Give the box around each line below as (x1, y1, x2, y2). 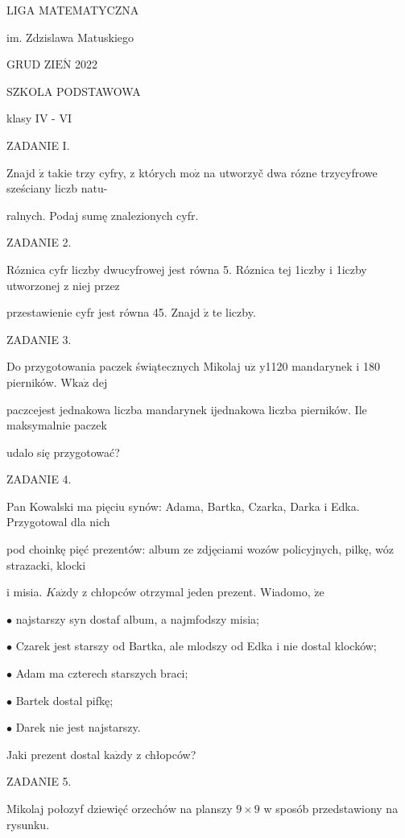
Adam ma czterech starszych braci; (15, 665, 188, 682)
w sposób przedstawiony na (263, 800, 399, 816)
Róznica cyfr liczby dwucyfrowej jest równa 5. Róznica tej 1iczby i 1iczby (6, 260, 367, 277)
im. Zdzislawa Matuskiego (6, 28, 134, 45)
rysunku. (6, 815, 50, 832)
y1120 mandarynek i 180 (259, 358, 380, 375)
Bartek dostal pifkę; (15, 691, 114, 708)
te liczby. (212, 304, 256, 321)
